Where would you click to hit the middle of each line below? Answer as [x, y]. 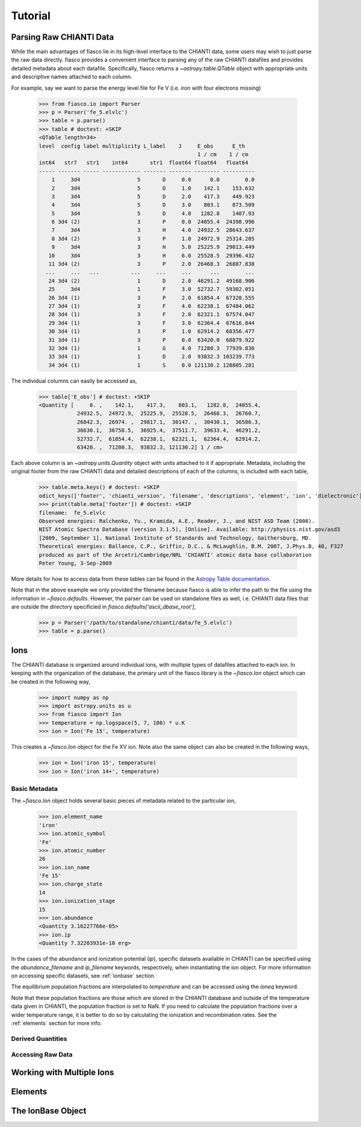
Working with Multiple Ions [63, 1072]
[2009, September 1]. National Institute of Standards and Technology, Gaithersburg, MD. [175, 538]
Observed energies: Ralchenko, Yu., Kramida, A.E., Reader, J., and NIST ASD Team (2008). [177, 521]
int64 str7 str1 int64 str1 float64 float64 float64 [143, 163]
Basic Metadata [35, 788]
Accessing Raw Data [42, 1055]
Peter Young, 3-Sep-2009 [76, 563]
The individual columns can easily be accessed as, [74, 381]
